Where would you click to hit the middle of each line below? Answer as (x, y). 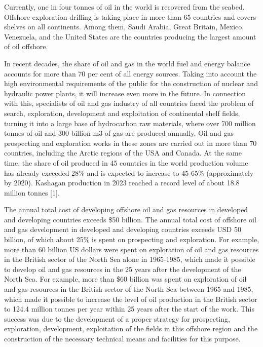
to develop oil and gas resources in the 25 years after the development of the (123, 269)
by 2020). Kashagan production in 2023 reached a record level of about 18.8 (122, 183)
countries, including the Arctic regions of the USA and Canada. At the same (123, 153)
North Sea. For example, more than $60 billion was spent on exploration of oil (125, 279)
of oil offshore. (26, 46)
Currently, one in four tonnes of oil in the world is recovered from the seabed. (124, 7)
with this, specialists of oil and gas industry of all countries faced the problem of (129, 103)
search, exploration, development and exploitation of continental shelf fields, (122, 113)
